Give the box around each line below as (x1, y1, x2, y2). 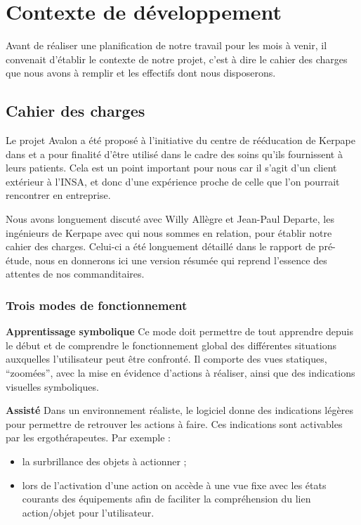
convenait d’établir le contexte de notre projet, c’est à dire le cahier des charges (6, 51, 348, 66)
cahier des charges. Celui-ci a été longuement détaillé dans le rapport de (6, 239, 315, 254)
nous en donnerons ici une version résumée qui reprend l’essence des (34, 252, 327, 267)
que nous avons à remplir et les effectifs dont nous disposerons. (6, 65, 276, 80)
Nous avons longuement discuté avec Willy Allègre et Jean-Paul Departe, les (6, 212, 334, 226)
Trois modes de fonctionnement (6, 296, 188, 313)
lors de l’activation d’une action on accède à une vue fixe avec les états (22, 477, 327, 492)
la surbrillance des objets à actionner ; (22, 454, 187, 469)
